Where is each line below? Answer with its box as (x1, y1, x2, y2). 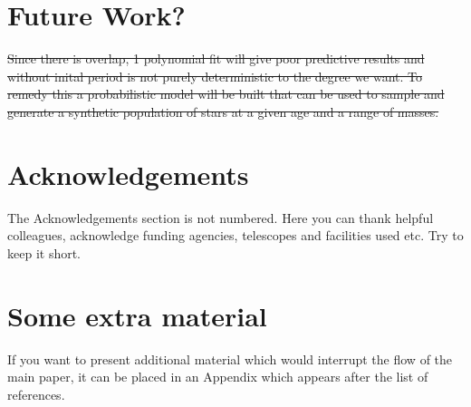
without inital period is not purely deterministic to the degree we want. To (7, 66, 423, 85)
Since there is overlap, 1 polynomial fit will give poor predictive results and (7, 49, 425, 68)
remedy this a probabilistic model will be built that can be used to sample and (7, 84, 445, 103)
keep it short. (7, 243, 82, 262)
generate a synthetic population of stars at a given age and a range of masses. (7, 102, 439, 121)
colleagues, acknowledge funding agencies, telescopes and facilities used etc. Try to (7, 226, 464, 245)
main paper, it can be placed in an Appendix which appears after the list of (7, 367, 428, 386)
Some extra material (7, 296, 267, 334)
